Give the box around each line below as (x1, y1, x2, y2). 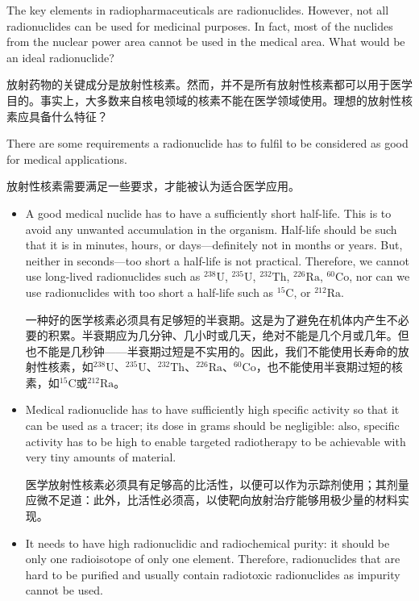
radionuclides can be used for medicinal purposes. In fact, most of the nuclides (6, 17, 393, 34)
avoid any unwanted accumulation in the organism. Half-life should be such (25, 220, 397, 237)
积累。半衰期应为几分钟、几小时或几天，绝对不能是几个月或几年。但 (48, 327, 409, 344)
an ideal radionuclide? (6, 48, 114, 65)
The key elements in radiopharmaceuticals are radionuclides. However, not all (6, 2, 389, 18)
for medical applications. (6, 150, 127, 167)
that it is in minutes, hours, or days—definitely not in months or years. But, (25, 236, 403, 253)
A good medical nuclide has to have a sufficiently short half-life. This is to (25, 204, 392, 221)
